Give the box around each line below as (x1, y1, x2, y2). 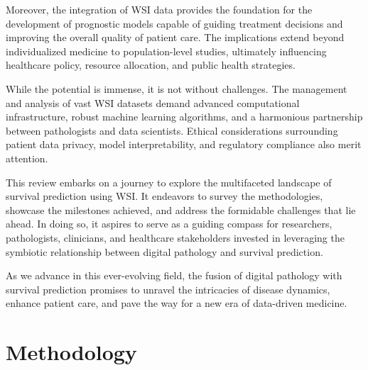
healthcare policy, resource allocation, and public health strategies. (6, 57, 296, 72)
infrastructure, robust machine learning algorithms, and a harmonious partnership (6, 109, 363, 124)
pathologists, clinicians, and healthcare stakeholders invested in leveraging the (6, 230, 345, 245)
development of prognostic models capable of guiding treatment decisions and (6, 16, 343, 30)
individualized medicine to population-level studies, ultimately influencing (6, 43, 327, 58)
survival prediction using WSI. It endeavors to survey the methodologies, (6, 189, 323, 203)
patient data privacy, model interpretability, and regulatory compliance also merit (6, 137, 362, 152)
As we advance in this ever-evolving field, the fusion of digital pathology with (6, 268, 342, 283)
